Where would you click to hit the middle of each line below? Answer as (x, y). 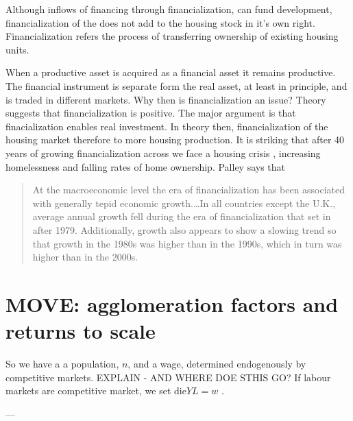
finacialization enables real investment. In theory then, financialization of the (167, 126)
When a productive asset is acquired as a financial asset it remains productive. (171, 72)
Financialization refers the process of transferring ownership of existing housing (172, 36)
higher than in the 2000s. (85, 257)
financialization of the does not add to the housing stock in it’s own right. (160, 22)
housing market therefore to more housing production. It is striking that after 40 (175, 140)
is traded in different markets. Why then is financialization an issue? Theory (166, 99)
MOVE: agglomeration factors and (172, 303)
